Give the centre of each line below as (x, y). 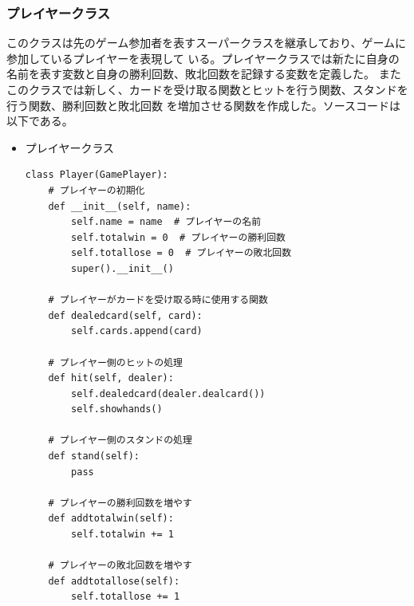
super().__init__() (122, 268)
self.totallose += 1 (126, 597)
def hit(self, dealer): (111, 378)
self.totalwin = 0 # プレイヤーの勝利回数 (178, 237)
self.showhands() (117, 409)
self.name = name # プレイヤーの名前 (166, 222)
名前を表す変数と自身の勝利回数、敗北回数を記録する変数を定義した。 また (204, 74)
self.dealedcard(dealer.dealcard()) (168, 394)
